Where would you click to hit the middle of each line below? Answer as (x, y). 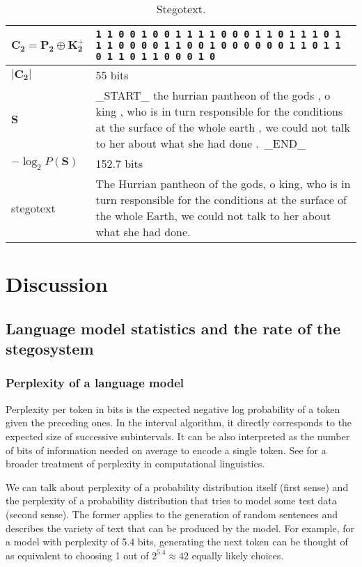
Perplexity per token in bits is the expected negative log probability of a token (173, 409)
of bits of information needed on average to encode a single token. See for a (166, 450)
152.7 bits (119, 163)
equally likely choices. (238, 555)
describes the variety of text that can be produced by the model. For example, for (180, 528)
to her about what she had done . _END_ (200, 143)
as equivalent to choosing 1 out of (77, 555)
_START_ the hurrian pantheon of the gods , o (213, 95)
